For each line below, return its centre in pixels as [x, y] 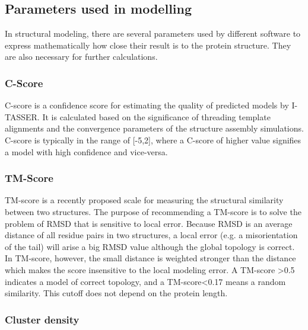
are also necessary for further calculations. [81, 57]
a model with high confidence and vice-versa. [86, 151]
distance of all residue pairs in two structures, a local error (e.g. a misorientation [151, 235]
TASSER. [22, 116]
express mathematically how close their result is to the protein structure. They [148, 45]
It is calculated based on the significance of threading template [156, 116]
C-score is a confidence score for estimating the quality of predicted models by [147, 105]
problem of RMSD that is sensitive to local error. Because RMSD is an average [149, 223]
